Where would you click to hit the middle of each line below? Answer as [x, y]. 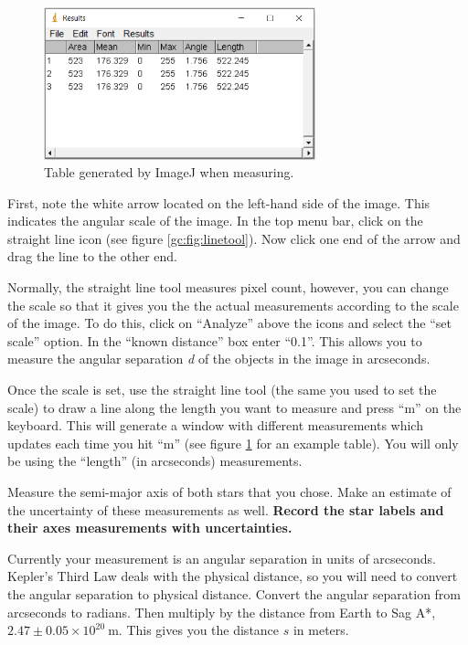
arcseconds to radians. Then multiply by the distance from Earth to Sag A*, [222, 612]
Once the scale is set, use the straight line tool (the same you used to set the [222, 390]
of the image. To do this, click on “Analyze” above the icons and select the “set [229, 323]
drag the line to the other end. [92, 256]
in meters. [321, 630]
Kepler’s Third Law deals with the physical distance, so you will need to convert [233, 576]
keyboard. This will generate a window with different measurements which [215, 425]
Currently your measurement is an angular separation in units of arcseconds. [222, 558]
